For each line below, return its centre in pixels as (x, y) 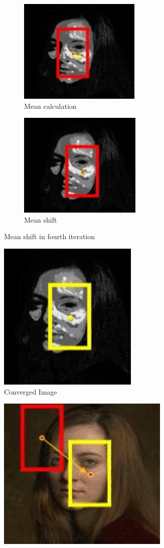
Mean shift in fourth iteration (50, 236)
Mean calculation (50, 106)
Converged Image (31, 391)
